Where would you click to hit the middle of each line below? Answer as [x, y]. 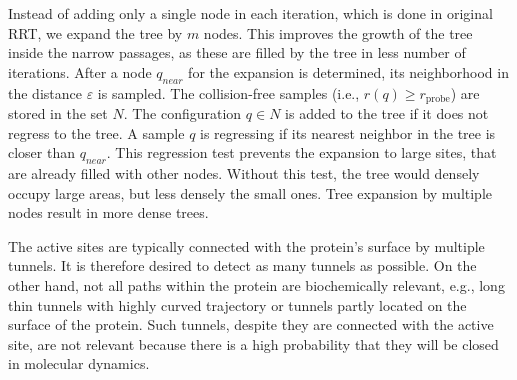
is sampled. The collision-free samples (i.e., [228, 92]
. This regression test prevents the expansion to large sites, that [301, 152]
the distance [45, 92]
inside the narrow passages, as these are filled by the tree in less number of [237, 52]
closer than [42, 152]
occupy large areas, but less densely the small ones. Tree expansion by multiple [250, 192]
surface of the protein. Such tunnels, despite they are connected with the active [251, 324]
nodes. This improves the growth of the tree [338, 32]
